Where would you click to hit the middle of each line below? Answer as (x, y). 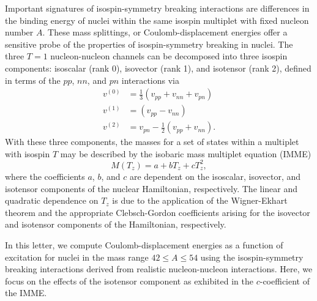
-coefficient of (285, 281)
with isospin (28, 153)
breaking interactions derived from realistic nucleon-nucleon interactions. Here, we (159, 269)
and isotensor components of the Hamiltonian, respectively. (116, 224)
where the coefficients (45, 176)
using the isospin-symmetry (252, 257)
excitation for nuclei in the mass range (77, 257)
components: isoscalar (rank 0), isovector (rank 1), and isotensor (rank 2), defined (158, 68)
